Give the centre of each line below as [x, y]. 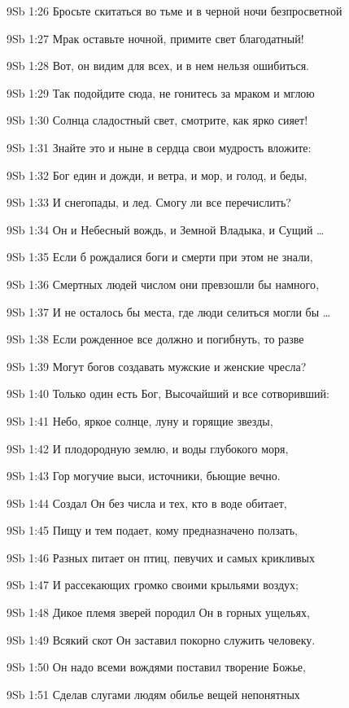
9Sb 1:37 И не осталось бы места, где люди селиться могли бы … [169, 311]
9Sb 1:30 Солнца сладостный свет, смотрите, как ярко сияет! [157, 120]
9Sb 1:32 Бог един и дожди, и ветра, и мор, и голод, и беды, [157, 175]
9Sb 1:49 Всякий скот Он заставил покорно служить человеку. [161, 639]
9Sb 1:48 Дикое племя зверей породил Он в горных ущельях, [158, 612]
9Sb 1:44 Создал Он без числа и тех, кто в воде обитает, [147, 503]
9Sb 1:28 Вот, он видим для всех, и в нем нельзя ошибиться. [158, 66]
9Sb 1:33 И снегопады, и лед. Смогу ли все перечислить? [149, 202]
